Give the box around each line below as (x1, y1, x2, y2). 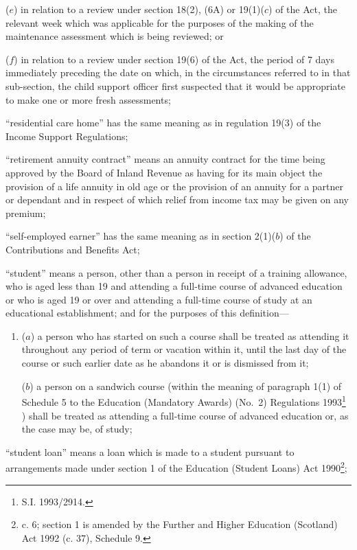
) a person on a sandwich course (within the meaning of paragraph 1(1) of (30, 378, 342, 393)
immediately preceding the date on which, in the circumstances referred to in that (5, 65, 351, 80)
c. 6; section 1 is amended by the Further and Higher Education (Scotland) (21, 517, 338, 531)
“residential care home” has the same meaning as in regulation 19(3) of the (5, 115, 321, 130)
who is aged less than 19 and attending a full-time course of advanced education (5, 279, 343, 293)
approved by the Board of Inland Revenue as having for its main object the (5, 165, 323, 179)
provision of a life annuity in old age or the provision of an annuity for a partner (5, 179, 344, 193)
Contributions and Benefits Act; (5, 242, 140, 256)
